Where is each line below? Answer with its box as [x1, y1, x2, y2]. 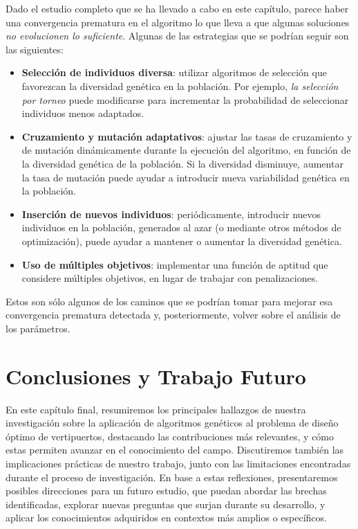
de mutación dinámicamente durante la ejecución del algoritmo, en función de [21, 143, 351, 157]
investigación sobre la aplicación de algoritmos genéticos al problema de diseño [6, 415, 339, 430]
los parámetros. [6, 321, 70, 335]
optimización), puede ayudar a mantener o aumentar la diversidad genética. [21, 233, 342, 248]
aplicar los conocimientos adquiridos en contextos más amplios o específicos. [6, 510, 327, 525]
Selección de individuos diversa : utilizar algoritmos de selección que [21, 65, 327, 80]
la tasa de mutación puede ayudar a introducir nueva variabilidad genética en [21, 170, 350, 184]
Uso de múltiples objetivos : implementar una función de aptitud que [21, 257, 328, 271]
